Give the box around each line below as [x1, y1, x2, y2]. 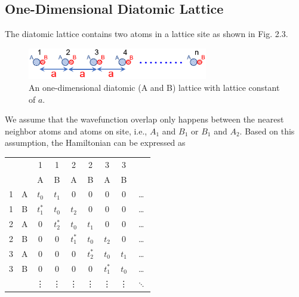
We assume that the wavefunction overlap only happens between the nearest [5, 113, 284, 125]
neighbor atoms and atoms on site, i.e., [5, 124, 147, 137]
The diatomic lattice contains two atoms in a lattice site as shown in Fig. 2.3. [5, 27, 288, 40]
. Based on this [239, 124, 295, 137]
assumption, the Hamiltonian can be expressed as [5, 136, 186, 149]
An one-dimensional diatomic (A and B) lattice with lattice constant [29, 81, 280, 94]
